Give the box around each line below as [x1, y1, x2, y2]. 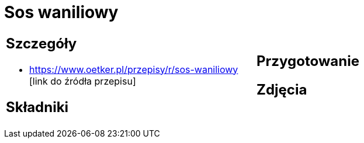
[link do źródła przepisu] [29, 75, 136, 87]
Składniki [6, 98, 69, 116]
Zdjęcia [256, 81, 307, 98]
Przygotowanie [256, 52, 359, 69]
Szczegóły [6, 34, 77, 52]
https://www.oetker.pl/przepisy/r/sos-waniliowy [29, 63, 238, 75]
